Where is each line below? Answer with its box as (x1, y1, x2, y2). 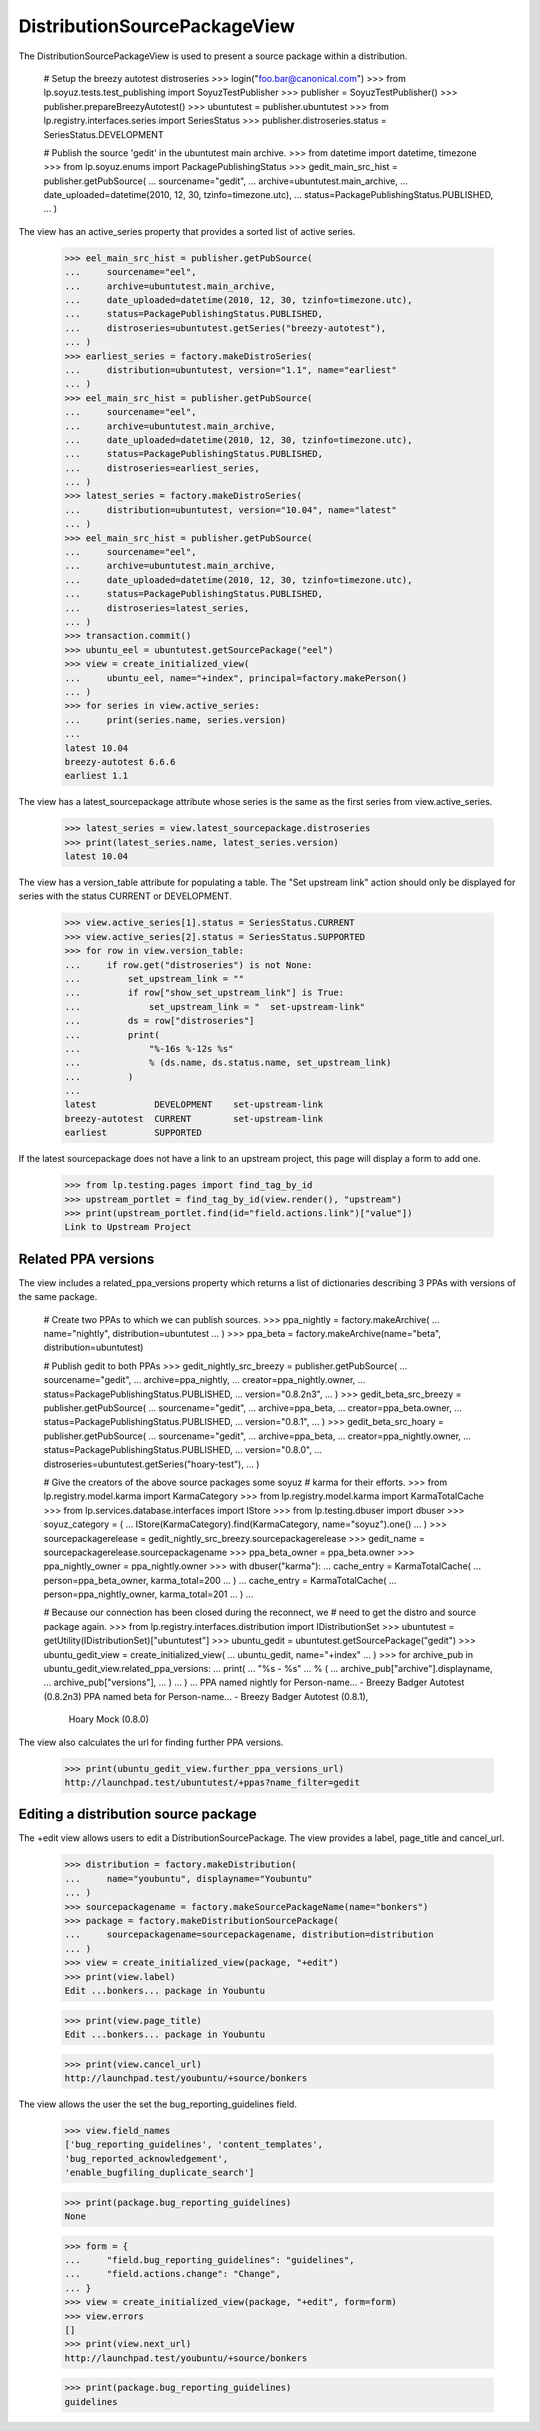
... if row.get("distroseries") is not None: (64, 959, 313, 970)
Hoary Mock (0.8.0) (68, 1713, 150, 1725)
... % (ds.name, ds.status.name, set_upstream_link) (64, 1057, 392, 1069)
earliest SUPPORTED (64, 1127, 202, 1139)
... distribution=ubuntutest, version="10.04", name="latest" (64, 504, 397, 515)
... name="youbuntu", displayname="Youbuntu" (64, 1873, 313, 1884)
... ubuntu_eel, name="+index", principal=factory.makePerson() (64, 672, 408, 684)
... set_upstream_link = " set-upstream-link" (64, 1001, 366, 1012)
